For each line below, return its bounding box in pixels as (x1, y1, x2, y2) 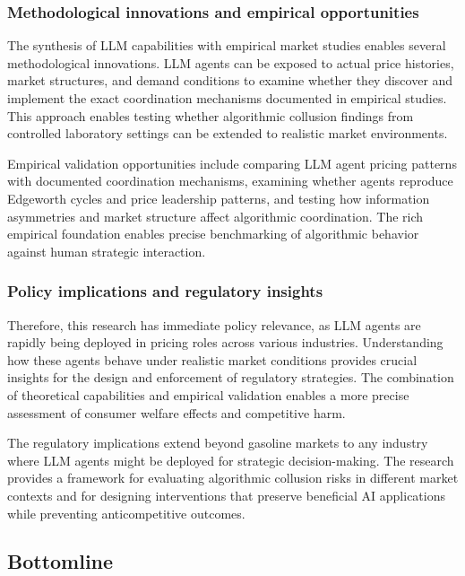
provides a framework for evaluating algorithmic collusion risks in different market (7, 468, 459, 487)
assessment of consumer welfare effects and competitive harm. (7, 403, 346, 422)
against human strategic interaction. (7, 241, 206, 260)
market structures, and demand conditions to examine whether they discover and (7, 71, 453, 90)
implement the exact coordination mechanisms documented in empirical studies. (7, 89, 447, 107)
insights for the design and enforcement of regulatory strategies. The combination (7, 368, 454, 387)
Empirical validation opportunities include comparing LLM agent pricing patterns (7, 153, 457, 172)
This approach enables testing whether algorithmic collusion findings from (7, 106, 414, 125)
